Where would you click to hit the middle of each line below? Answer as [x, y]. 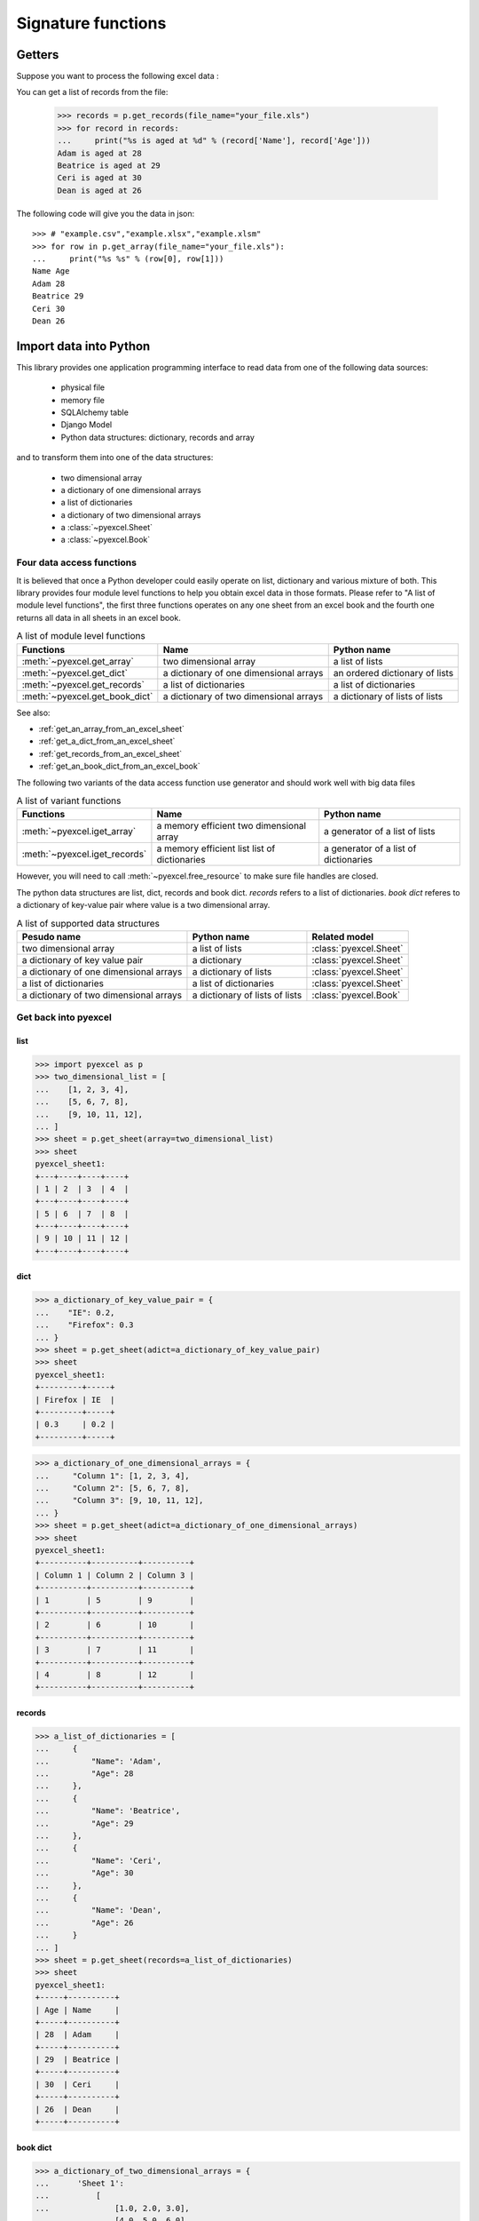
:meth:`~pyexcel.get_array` [78, 661]
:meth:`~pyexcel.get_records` [83, 684]
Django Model [86, 425]
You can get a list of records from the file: [92, 92]
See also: [33, 712]
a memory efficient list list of [216, 848]
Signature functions [91, 23]
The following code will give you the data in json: [106, 213]
